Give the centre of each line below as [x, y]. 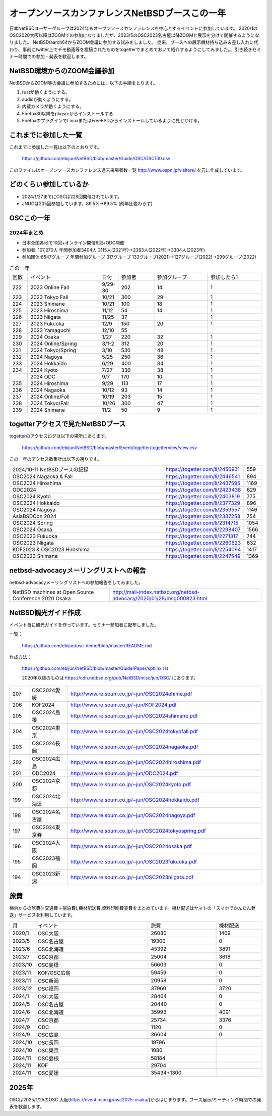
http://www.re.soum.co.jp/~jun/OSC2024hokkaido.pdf [135, 800]
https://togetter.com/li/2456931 [203, 469]
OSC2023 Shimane [35, 556]
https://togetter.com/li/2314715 [202, 523]
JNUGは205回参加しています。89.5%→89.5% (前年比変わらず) [87, 203]
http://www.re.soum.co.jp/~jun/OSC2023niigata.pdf [132, 878]
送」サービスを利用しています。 [42, 915]
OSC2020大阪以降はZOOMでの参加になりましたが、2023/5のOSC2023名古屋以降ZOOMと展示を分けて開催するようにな [134, 35]
